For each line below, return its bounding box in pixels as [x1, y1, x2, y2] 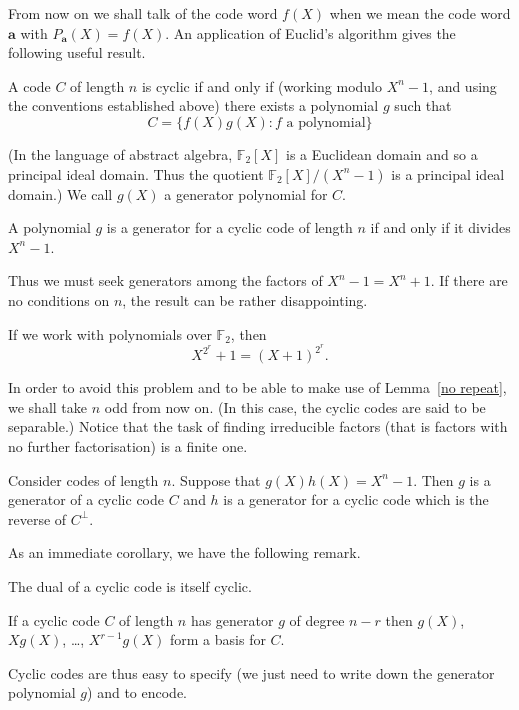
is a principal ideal [391, 163, 505, 184]
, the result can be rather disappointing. [122, 289, 368, 310]
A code [8, 75, 51, 96]
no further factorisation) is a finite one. [8, 435, 248, 456]
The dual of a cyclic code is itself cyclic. [8, 575, 252, 596]
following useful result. [8, 42, 146, 63]
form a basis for [170, 629, 266, 650]
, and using [429, 75, 497, 96]
